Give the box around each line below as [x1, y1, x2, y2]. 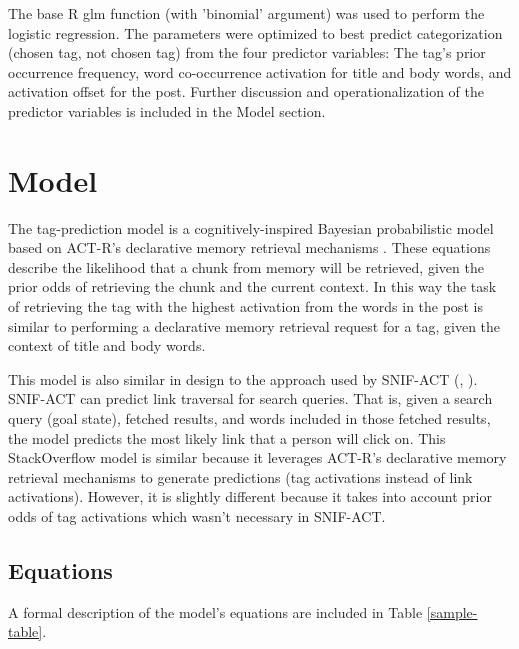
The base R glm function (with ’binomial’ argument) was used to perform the [8, 3, 485, 23]
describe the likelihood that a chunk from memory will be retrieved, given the [8, 256, 484, 277]
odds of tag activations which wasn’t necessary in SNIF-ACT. [8, 506, 386, 526]
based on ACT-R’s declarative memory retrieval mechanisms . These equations [8, 237, 491, 258]
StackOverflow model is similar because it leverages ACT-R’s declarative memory [8, 447, 507, 468]
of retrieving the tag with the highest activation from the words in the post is [8, 296, 483, 317]
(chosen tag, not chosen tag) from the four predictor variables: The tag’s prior [8, 42, 486, 63]
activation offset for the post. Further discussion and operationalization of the [8, 81, 484, 102]
